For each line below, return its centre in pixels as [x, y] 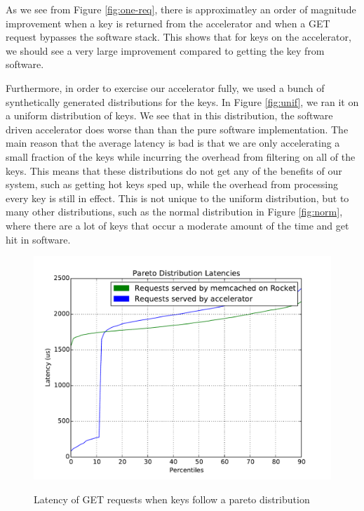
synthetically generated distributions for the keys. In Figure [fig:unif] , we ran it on [182, 101]
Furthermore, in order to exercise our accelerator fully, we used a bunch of [165, 87]
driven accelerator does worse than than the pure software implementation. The [177, 129]
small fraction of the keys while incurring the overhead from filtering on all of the [181, 156]
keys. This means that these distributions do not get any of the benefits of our [174, 170]
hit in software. [38, 239]
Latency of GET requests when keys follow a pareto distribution [172, 499]
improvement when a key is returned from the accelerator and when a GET [168, 23]
